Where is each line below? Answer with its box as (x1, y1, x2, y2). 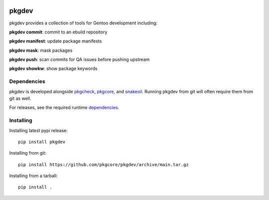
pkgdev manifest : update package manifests (9, 38, 102, 44)
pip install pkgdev (18, 139, 66, 145)
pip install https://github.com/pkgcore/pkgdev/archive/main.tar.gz (18, 162, 189, 167)
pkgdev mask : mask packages (9, 47, 73, 53)
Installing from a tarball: (9, 173, 58, 179)
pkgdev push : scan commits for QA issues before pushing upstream (9, 56, 150, 62)
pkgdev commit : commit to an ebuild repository (9, 29, 108, 35)
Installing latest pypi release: (9, 127, 68, 133)
